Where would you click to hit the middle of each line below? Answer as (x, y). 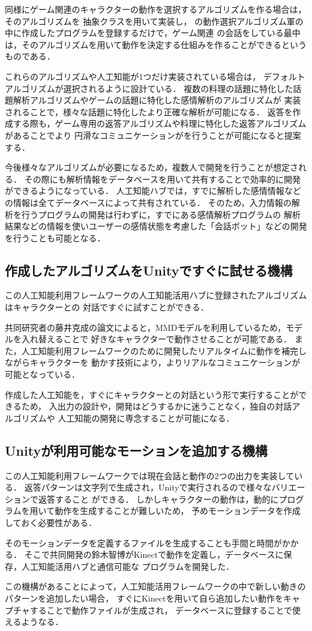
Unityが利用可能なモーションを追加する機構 (136, 450)
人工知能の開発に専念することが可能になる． (146, 418)
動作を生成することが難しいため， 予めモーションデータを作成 (178, 511)
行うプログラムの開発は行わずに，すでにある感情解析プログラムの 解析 (161, 214)
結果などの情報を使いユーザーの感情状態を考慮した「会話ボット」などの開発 (156, 226)
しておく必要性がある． (51, 522)
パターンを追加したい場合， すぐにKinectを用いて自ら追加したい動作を (144, 598)
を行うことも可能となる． (55, 237)
